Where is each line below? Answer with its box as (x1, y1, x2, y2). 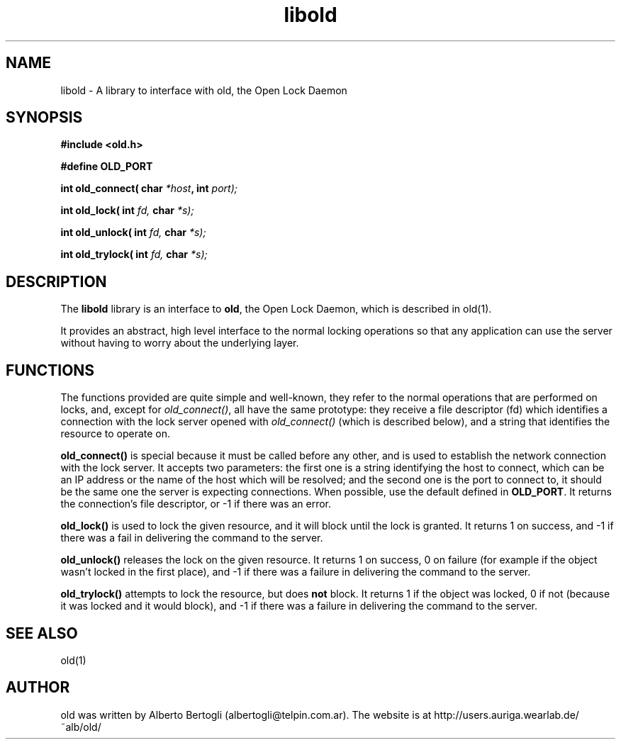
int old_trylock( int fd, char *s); (60, 248, 208, 261)
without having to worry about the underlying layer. (60, 337, 299, 349)
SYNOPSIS (6, 108, 83, 127)
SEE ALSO (6, 624, 78, 642)
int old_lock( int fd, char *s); (60, 204, 194, 217)
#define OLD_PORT (60, 160, 153, 173)
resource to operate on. (60, 427, 171, 440)
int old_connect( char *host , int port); (60, 182, 237, 195)
